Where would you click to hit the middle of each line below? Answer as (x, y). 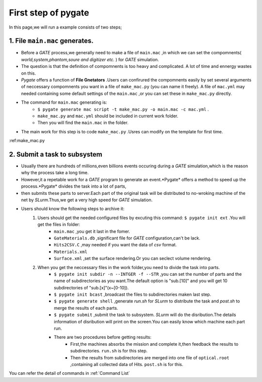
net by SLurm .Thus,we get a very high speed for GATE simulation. (87, 200)
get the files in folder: (59, 224)
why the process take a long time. (55, 173)
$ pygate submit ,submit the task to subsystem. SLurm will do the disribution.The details (145, 315)
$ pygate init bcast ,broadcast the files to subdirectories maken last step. (132, 294)
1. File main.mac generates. (51, 41)
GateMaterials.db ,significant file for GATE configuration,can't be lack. (127, 238)
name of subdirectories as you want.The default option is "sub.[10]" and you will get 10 (141, 281)
